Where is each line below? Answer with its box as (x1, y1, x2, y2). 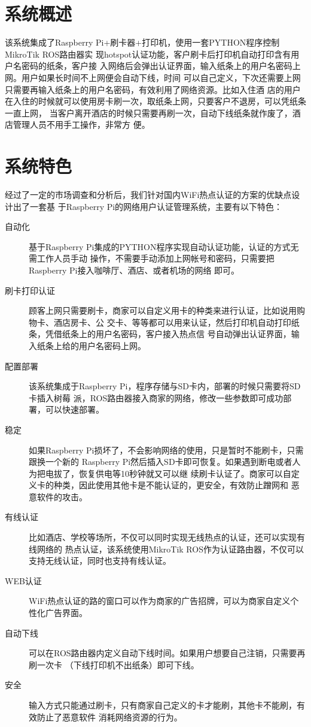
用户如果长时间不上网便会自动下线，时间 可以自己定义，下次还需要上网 (21, 71, 301, 83)
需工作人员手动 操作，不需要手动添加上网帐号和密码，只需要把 (29, 252, 275, 265)
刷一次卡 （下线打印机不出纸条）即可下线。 (29, 658, 199, 671)
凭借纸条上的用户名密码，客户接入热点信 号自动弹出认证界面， (45, 328, 291, 340)
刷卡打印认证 (5, 284, 55, 296)
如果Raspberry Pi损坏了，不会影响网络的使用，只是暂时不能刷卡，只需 (29, 443, 304, 456)
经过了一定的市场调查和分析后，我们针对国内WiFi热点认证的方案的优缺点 (5, 188, 292, 200)
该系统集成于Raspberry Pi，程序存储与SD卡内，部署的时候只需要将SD (29, 380, 301, 392)
